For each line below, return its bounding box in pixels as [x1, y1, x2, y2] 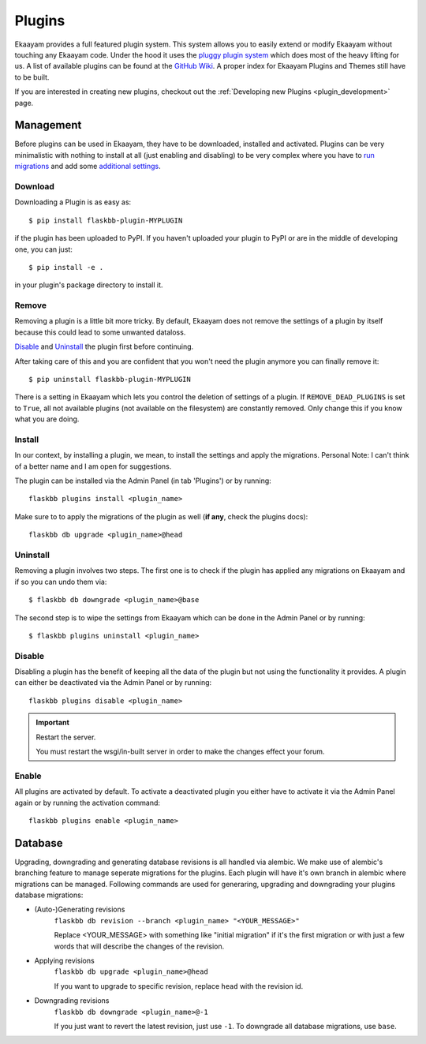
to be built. [14, 72, 50, 82]
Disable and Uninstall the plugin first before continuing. [14, 342, 194, 351]
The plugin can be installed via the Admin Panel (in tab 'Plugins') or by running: [14, 476, 271, 485]
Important [35, 718, 70, 728]
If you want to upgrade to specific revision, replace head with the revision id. [54, 981, 304, 990]
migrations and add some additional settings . [14, 162, 161, 171]
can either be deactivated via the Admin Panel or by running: [14, 678, 212, 687]
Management [14, 118, 82, 132]
